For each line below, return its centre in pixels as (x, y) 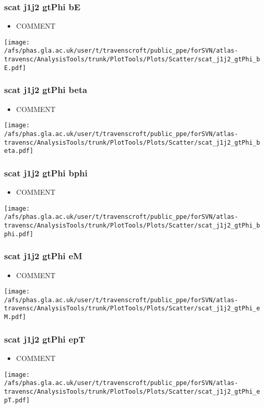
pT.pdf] (17, 400)
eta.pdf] (19, 151)
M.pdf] (15, 317)
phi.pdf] (19, 234)
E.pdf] (15, 68)
